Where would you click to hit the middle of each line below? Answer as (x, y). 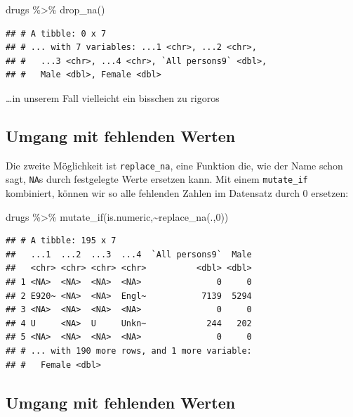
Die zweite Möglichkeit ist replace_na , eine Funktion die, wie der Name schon (174, 165)
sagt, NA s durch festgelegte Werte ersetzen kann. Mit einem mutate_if (157, 179)
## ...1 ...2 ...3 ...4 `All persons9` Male (129, 254)
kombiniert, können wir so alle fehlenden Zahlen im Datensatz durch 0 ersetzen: (177, 193)
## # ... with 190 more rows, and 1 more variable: (129, 351)
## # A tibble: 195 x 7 (61, 241)
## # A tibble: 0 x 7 (56, 33)
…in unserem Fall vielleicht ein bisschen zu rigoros (113, 97)
